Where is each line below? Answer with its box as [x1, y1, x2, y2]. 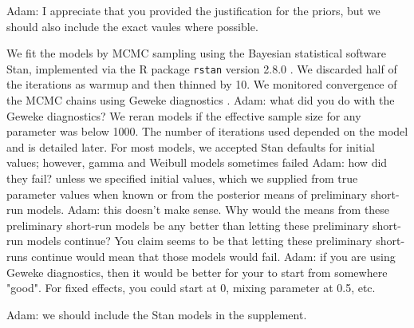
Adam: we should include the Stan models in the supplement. [6, 306, 307, 322]
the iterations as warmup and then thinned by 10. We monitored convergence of [6, 76, 397, 93]
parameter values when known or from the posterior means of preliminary [6, 185, 368, 202]
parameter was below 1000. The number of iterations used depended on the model [6, 123, 408, 140]
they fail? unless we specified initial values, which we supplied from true [6, 170, 358, 186]
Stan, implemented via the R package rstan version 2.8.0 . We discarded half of [6, 60, 397, 77]
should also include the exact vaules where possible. [6, 18, 258, 34]
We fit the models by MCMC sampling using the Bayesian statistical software [6, 45, 386, 61]
